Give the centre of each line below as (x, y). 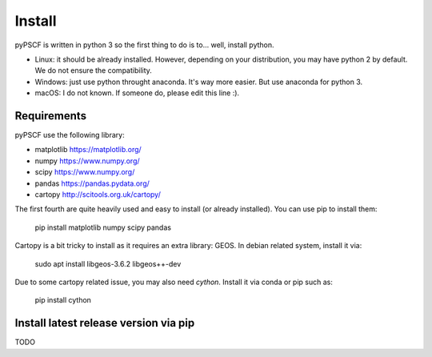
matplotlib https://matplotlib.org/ (88, 150)
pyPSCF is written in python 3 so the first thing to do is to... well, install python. (145, 45)
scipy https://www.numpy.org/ (85, 172)
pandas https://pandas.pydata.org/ (92, 183)
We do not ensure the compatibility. (93, 70)
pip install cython (63, 300)
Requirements (51, 116)
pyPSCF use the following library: (70, 135)
